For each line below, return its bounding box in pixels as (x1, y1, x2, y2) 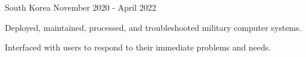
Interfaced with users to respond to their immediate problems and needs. (5, 41, 271, 53)
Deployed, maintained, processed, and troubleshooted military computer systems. (5, 21, 302, 33)
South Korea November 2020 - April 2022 (5, 1, 156, 13)
